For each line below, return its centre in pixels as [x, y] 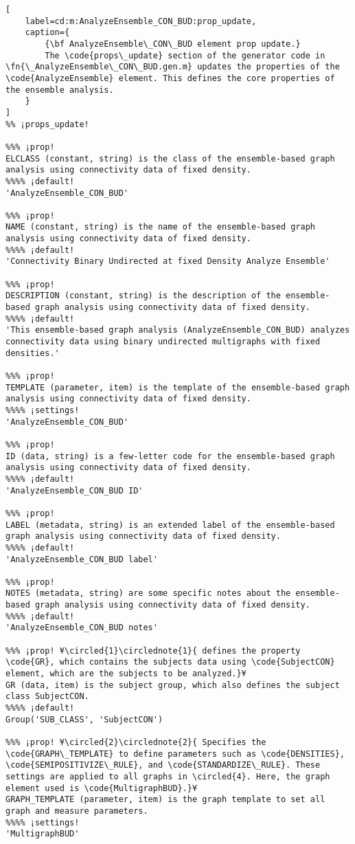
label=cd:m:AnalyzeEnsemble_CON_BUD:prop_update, [141, 21]
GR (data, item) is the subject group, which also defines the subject [173, 685]
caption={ [47, 33]
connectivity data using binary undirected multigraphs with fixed [163, 342]
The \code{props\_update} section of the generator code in [185, 55]
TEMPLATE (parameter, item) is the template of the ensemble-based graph [178, 387]
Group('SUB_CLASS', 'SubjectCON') [84, 719]
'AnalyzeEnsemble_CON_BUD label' [82, 559]
